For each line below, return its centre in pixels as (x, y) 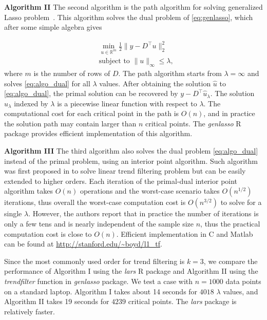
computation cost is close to (48, 233)
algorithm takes (29, 191)
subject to (114, 61)
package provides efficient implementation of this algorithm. (98, 133)
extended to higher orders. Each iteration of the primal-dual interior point (121, 181)
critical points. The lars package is (182, 301)
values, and (241, 291)
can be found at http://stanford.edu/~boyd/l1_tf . (83, 244)
